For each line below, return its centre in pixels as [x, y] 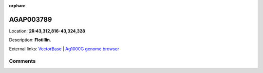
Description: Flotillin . [30, 40]
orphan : [17, 6]
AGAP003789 [30, 19]
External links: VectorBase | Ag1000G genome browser [64, 49]
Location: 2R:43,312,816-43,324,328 [47, 31]
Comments [22, 61]
